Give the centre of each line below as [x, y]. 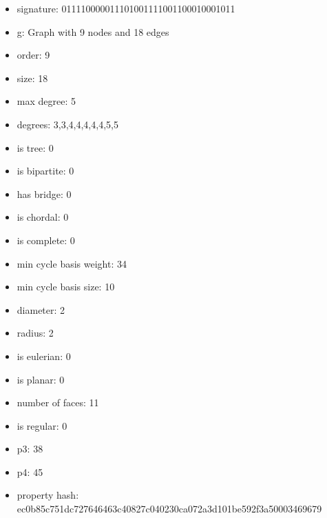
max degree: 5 [46, 101]
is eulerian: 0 [44, 356]
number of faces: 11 [58, 402]
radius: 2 [35, 333]
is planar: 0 [41, 379]
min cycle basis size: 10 [66, 287]
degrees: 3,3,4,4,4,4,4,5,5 [67, 124]
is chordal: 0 [43, 217]
